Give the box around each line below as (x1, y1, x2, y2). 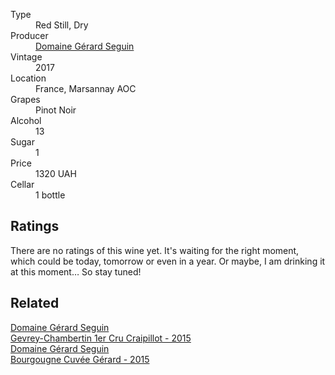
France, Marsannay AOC (35, 83, 137, 94)
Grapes (10, 94, 41, 105)
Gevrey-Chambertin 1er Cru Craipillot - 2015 (10, 332, 192, 344)
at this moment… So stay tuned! (10, 265, 142, 278)
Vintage (10, 51, 43, 63)
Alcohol (10, 115, 42, 126)
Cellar (10, 179, 35, 190)
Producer (10, 30, 49, 41)
